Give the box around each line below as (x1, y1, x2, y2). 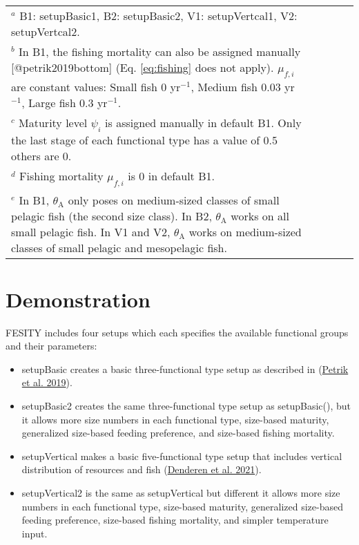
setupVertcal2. (11, 23, 80, 39)
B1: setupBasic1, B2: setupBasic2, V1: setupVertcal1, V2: (19, 8, 298, 23)
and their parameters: (6, 338, 97, 353)
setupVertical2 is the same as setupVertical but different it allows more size (21, 486, 340, 500)
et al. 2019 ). (21, 375, 72, 390)
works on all (231, 207, 289, 224)
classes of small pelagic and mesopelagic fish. (11, 239, 227, 256)
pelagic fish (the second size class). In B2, (11, 207, 212, 224)
